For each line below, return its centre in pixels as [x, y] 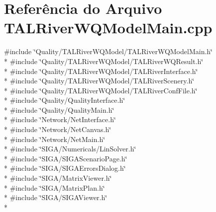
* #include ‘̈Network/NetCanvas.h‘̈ [58, 129]
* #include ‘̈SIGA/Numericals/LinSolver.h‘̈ [70, 149]
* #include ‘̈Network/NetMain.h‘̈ [55, 139]
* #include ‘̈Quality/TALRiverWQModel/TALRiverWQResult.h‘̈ [104, 61]
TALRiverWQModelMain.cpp [108, 28]
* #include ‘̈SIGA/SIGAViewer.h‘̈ [56, 197]
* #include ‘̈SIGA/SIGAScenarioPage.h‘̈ [66, 158]
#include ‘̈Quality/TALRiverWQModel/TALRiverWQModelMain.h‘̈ [108, 51]
